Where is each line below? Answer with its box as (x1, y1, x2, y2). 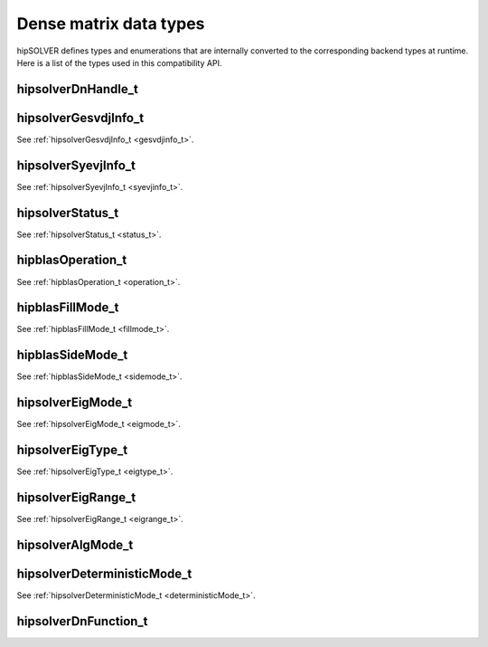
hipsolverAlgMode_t (16, 537, 134, 552)
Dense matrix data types (16, 14, 205, 33)
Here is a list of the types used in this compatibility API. (16, 57, 222, 68)
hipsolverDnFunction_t (16, 614, 148, 629)
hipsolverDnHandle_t (16, 81, 139, 97)
